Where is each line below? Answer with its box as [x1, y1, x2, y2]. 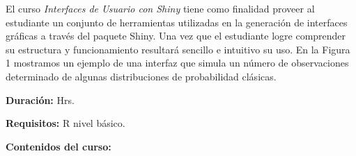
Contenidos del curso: [6, 139, 111, 153]
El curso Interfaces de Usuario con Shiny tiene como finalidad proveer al [6, 1, 315, 15]
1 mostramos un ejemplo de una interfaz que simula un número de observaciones [6, 55, 349, 70]
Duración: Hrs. [6, 92, 75, 107]
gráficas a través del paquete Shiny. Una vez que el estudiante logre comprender [6, 28, 346, 43]
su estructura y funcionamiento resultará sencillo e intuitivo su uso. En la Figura [6, 42, 350, 56]
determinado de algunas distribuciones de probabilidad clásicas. [6, 69, 277, 83]
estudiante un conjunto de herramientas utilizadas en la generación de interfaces [6, 15, 348, 29]
